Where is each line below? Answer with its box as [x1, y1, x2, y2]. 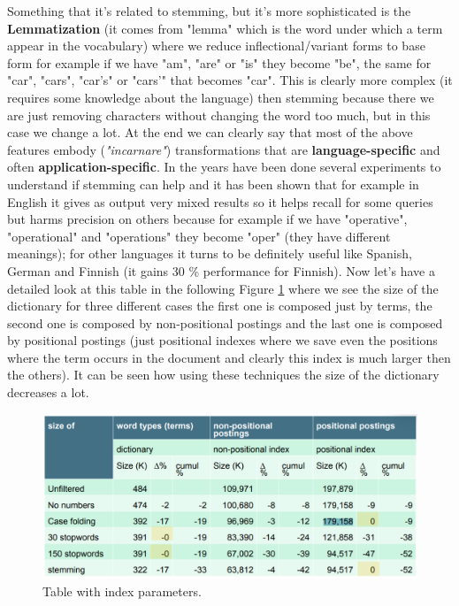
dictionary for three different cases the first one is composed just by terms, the [7, 296, 432, 315]
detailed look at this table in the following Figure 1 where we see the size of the [7, 279, 439, 297]
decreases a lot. [7, 383, 89, 402]
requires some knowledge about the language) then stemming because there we [7, 88, 434, 106]
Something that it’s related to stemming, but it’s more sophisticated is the [7, 2, 411, 19]
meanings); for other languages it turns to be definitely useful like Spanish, [7, 244, 412, 263]
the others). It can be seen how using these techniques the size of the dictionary [7, 365, 440, 384]
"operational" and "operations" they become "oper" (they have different [7, 226, 391, 245]
